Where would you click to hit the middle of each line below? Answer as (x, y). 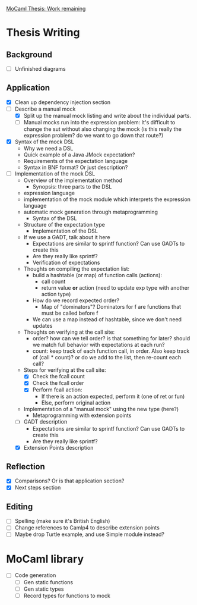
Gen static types (44, 589)
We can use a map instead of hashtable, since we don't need (107, 319)
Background (29, 54)
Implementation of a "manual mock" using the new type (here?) (101, 409)
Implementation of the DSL (65, 231)
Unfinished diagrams (40, 69)
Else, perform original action (76, 403)
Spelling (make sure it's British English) (62, 521)
